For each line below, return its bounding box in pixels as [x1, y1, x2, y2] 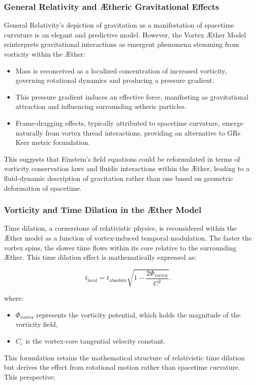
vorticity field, [15, 319, 58, 329]
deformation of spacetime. [4, 182, 82, 193]
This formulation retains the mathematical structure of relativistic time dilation [4, 352, 245, 362]
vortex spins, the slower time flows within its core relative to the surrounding [4, 242, 237, 252]
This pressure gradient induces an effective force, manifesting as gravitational [15, 91, 249, 102]
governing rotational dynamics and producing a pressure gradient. [15, 75, 215, 85]
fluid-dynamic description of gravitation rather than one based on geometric [4, 173, 233, 183]
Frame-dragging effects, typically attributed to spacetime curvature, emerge [15, 117, 243, 128]
